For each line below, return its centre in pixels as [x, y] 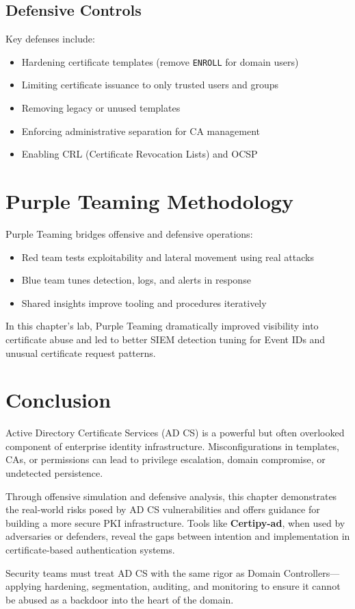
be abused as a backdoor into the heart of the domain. [120, 599]
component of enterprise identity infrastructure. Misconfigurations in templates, [172, 446]
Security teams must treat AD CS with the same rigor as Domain [143, 572]
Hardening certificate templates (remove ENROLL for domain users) [160, 61]
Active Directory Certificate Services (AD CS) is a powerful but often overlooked [175, 433]
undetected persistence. [54, 473]
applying [24, 586]
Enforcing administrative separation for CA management [141, 130]
